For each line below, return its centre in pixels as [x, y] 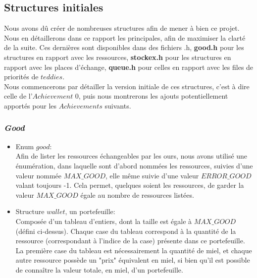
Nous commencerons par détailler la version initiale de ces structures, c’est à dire [127, 86]
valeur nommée [38, 175]
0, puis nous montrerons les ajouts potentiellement [152, 96]
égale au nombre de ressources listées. [137, 195]
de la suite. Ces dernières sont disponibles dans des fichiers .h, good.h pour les [124, 47]
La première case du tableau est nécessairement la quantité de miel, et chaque [134, 250]
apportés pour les [30, 105]
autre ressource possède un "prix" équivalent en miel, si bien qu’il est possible [133, 260]
